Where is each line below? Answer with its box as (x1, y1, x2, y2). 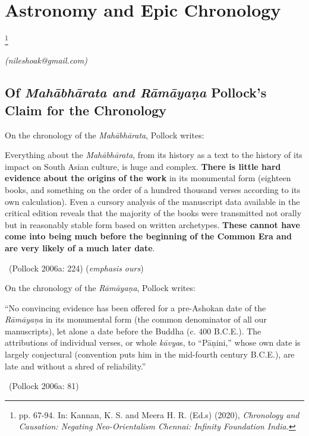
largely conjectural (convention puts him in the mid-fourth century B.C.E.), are (5, 348, 295, 361)
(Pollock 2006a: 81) (8, 380, 79, 392)
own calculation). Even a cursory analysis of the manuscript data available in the (5, 195, 300, 207)
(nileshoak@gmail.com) (5, 54, 87, 67)
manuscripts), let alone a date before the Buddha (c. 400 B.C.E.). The (5, 324, 261, 337)
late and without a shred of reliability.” (5, 359, 146, 372)
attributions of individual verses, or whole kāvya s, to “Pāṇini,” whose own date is (5, 336, 301, 349)
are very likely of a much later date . (5, 241, 155, 254)
